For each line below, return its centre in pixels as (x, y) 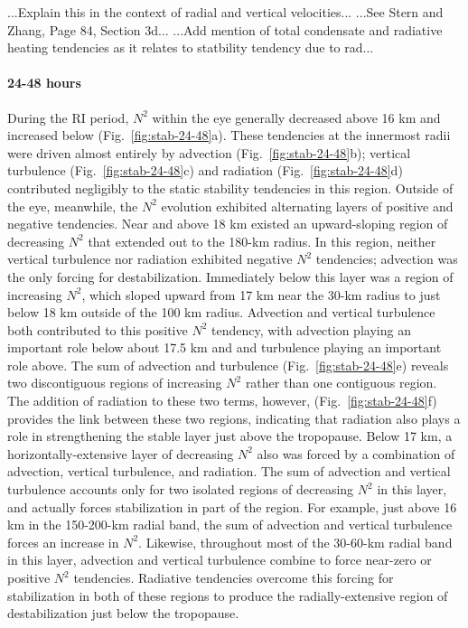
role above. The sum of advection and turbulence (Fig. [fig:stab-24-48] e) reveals (228, 365)
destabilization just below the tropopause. (123, 613)
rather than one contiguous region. (341, 383)
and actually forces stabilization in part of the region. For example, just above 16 (232, 506)
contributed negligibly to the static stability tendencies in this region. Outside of (230, 187)
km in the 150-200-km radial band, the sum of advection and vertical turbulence (230, 525)
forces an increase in (63, 542)
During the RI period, (68, 117)
